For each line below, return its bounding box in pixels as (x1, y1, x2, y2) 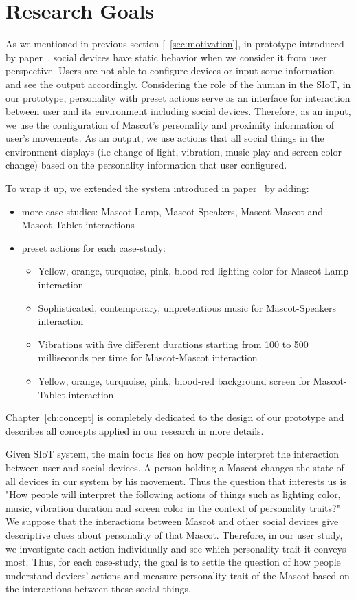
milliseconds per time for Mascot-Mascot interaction (38, 350, 258, 365)
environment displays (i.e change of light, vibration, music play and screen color (5, 144, 342, 158)
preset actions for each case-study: (21, 240, 166, 255)
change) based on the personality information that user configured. (5, 158, 287, 172)
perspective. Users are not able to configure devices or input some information (5, 63, 335, 78)
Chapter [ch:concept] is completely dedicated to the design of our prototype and (5, 410, 344, 425)
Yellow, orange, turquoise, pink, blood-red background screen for (38, 374, 311, 387)
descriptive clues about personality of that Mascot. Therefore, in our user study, (5, 527, 343, 542)
